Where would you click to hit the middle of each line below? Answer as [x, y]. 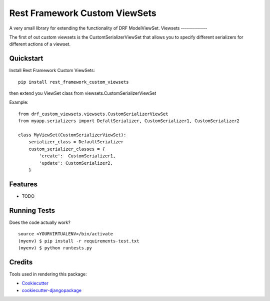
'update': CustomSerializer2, [76, 163]
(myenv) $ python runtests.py [55, 248]
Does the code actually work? [40, 222]
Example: [19, 102]
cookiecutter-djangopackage [52, 290]
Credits [21, 262]
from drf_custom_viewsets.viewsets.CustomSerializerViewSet [93, 114]
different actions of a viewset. [40, 44]
